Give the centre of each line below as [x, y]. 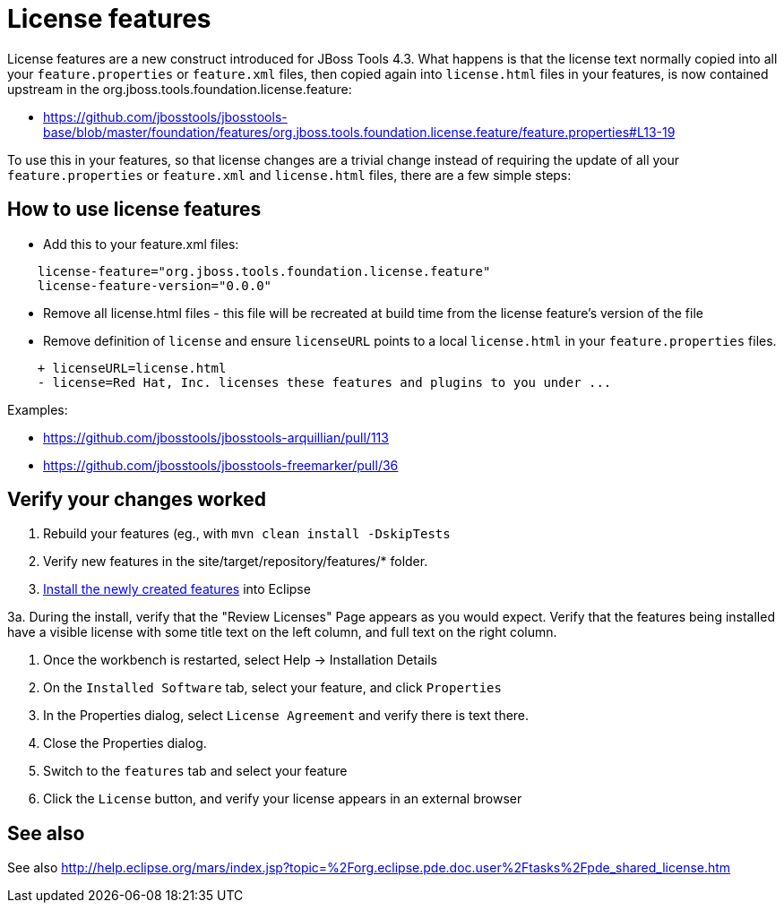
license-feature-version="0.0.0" [155, 285]
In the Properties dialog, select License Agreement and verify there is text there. [286, 716]
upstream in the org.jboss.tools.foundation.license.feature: [180, 89]
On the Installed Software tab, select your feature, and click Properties [272, 688]
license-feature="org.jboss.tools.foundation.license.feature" [264, 271]
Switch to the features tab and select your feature [195, 771]
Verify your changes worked [137, 500]
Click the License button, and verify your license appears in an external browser [283, 799]
